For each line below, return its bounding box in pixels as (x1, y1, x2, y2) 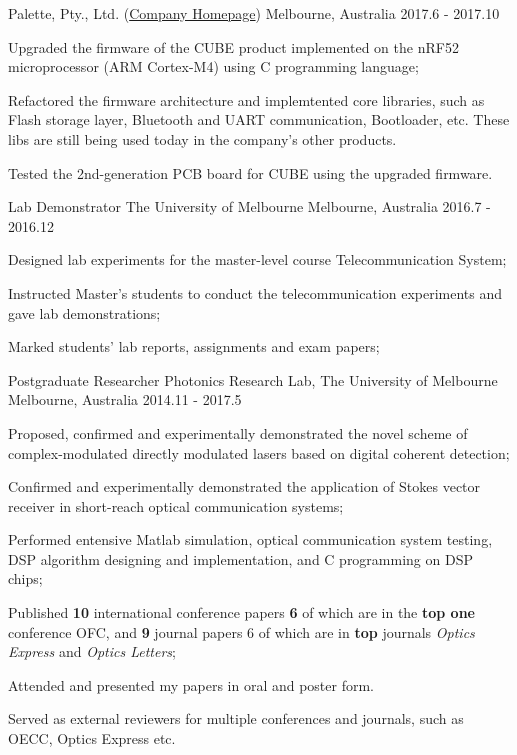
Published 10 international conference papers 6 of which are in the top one (8, 602, 475, 623)
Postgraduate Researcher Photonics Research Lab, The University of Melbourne (8, 369, 498, 390)
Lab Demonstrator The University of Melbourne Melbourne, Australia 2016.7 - (8, 196, 491, 217)
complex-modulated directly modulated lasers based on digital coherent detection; (8, 442, 510, 463)
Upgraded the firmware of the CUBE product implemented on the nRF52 (8, 36, 459, 57)
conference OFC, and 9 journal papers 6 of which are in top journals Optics (8, 621, 475, 642)
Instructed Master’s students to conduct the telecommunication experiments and (8, 282, 503, 303)
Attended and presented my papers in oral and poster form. (8, 674, 375, 695)
